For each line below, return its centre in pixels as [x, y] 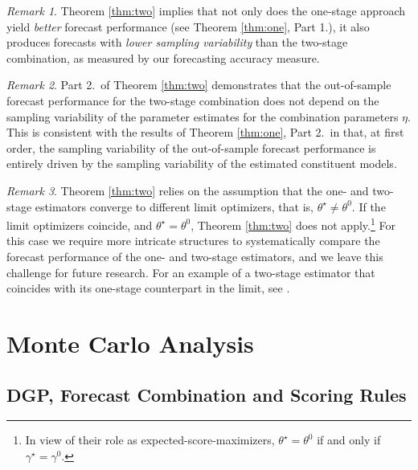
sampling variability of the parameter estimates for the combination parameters [203, 116]
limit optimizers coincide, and [80, 225]
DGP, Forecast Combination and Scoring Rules [207, 394]
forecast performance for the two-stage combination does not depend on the [193, 100]
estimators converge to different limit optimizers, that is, [174, 206]
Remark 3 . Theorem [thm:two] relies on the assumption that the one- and [188, 190]
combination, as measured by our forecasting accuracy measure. [163, 57]
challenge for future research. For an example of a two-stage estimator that [191, 272]
